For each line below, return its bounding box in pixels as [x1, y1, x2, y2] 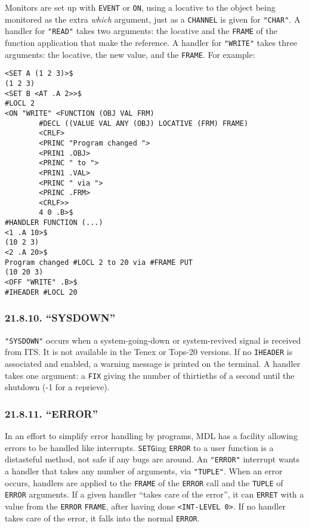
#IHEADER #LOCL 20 [5, 288, 78, 297]
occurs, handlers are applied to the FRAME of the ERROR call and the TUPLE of [5, 476, 283, 489]
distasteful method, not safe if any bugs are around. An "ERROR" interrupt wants [5, 453, 300, 465]
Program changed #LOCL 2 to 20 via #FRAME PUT [5, 258, 193, 267]
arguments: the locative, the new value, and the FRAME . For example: [5, 48, 255, 60]
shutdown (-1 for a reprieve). [5, 381, 110, 393]
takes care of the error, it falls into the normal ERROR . [5, 511, 200, 524]
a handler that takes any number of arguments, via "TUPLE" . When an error [5, 464, 283, 477]
